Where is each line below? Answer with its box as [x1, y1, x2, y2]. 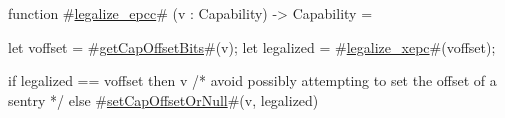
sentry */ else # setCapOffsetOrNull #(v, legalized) [8, 89, 319, 110]
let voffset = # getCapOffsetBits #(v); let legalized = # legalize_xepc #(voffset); [8, 36, 496, 57]
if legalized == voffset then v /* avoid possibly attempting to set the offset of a [8, 70, 497, 91]
